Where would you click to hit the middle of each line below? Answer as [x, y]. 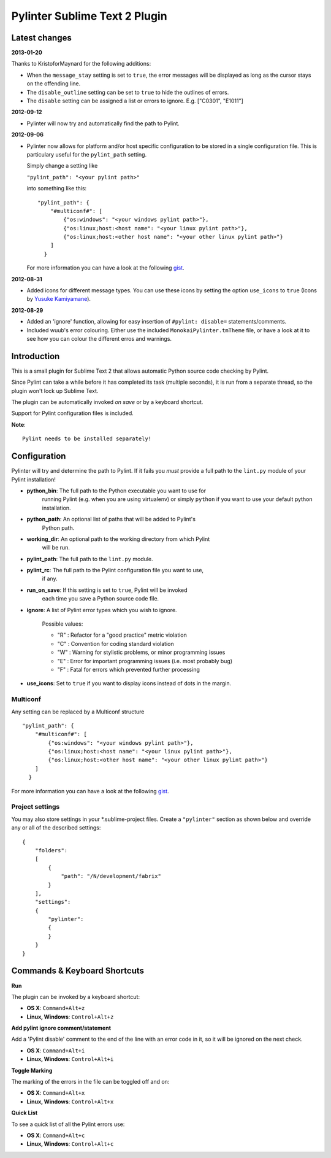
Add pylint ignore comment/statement [61, 1028]
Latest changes [41, 38]
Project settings [36, 807]
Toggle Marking [32, 1070]
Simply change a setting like [62, 166]
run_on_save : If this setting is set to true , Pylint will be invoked [107, 590]
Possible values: [63, 624]
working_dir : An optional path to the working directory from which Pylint [118, 539]
